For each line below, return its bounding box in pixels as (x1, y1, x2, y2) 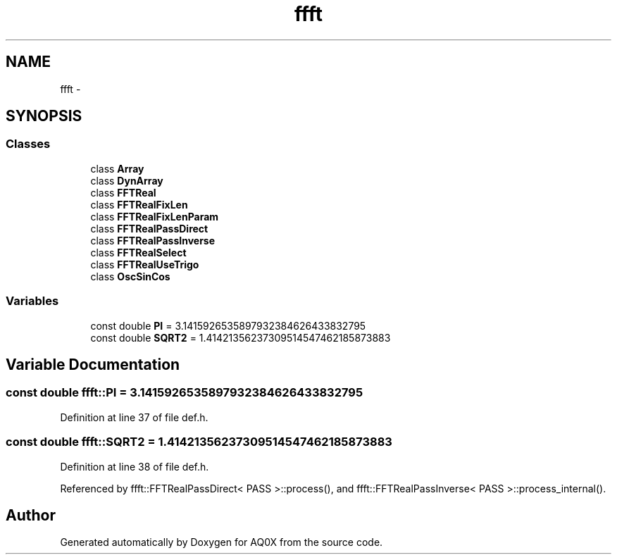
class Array (90, 162, 144, 175)
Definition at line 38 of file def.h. (60, 460, 209, 473)
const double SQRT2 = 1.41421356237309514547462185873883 (90, 331, 391, 344)
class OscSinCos (90, 270, 170, 282)
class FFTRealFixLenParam (90, 210, 219, 223)
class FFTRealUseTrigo (90, 258, 199, 270)
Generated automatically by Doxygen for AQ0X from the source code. (60, 536, 383, 549)
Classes (6, 137, 51, 151)
